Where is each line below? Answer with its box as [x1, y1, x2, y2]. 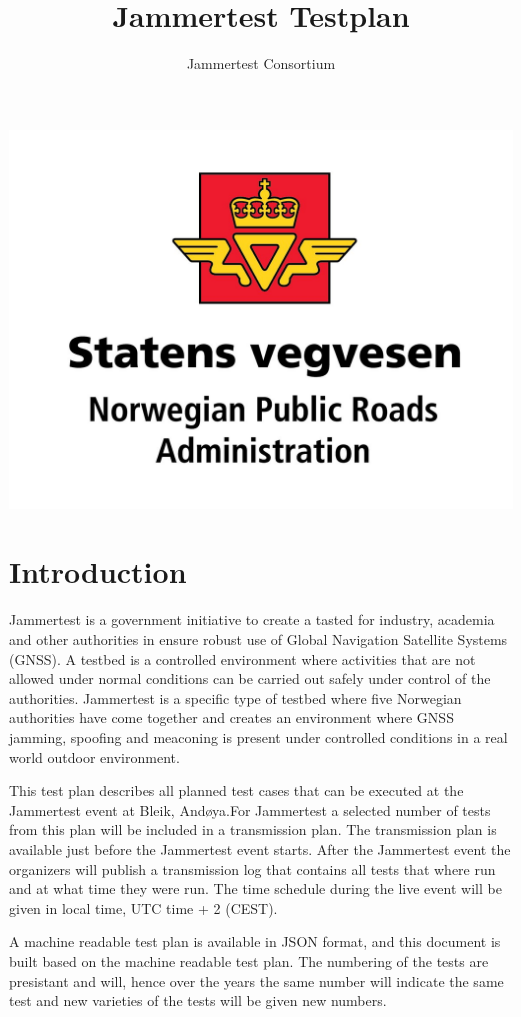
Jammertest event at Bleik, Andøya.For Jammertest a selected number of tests [9, 799, 491, 820]
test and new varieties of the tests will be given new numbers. [9, 990, 387, 1011]
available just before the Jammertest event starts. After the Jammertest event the [9, 838, 511, 859]
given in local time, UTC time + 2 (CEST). [9, 897, 278, 918]
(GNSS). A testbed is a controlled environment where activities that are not [9, 648, 476, 669]
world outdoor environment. [9, 746, 180, 767]
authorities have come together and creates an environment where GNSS [9, 707, 454, 728]
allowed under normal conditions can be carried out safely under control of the [9, 668, 491, 689]
